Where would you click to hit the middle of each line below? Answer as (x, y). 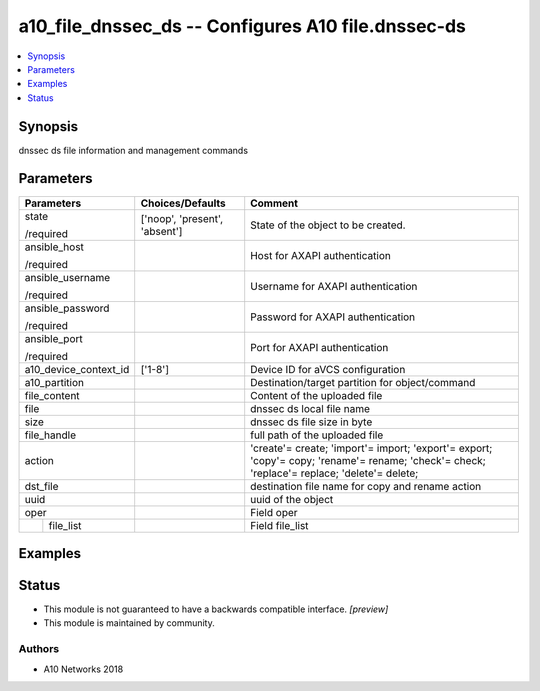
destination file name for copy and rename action (366, 486)
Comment (274, 203)
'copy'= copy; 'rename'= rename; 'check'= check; (368, 460)
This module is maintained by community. (129, 623)
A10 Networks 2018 (83, 669)
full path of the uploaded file (317, 435)
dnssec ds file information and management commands (133, 150)
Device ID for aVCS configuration (328, 369)
